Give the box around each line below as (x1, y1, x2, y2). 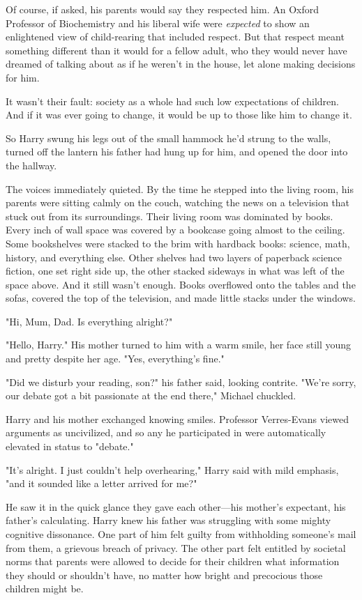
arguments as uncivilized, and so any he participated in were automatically (6, 425, 326, 440)
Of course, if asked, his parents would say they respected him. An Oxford (6, 2, 319, 16)
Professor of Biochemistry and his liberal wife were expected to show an (6, 15, 310, 30)
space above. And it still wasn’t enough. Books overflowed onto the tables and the (6, 277, 356, 291)
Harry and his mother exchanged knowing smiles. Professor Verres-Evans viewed (6, 411, 349, 426)
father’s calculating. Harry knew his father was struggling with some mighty (6, 513, 331, 528)
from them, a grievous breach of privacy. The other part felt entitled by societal (6, 540, 346, 555)
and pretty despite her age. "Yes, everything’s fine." (6, 351, 225, 366)
